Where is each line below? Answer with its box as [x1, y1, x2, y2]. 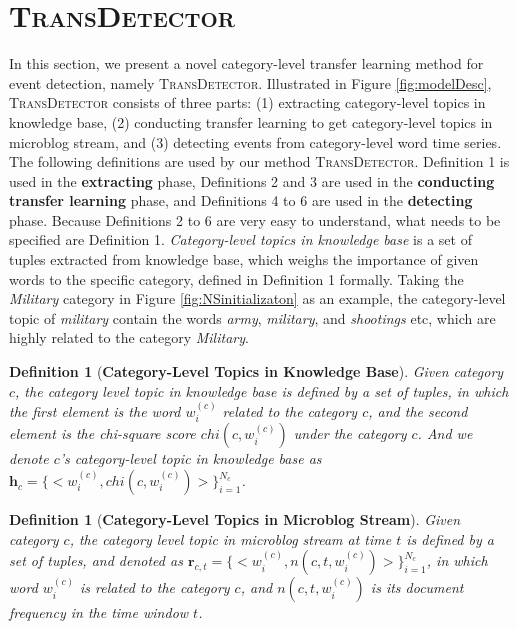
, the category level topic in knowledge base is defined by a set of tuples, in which [15, 380, 509, 401]
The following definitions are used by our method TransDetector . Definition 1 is [9, 151, 510, 172]
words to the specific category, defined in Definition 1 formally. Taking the [9, 268, 464, 289]
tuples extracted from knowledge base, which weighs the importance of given [9, 249, 479, 270]
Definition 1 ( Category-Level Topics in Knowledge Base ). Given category [9, 361, 504, 382]
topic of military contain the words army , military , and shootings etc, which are [9, 307, 496, 328]
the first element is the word [9, 401, 181, 422]
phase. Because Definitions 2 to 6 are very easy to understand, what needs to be [9, 209, 501, 230]
